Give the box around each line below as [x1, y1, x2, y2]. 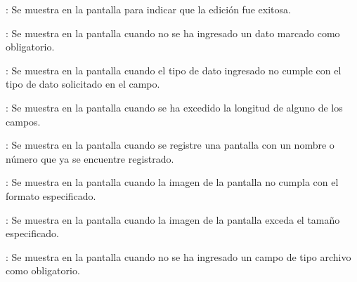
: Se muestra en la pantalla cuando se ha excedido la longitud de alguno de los [6, 100, 343, 114]
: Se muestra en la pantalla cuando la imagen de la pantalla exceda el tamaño [6, 212, 340, 227]
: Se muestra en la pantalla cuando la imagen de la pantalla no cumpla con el [6, 175, 339, 189]
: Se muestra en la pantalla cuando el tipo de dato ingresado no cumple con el [6, 62, 342, 77]
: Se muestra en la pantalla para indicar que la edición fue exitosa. [6, 2, 291, 16]
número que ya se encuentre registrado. [6, 151, 174, 166]
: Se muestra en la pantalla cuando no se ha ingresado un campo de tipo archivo [6, 249, 351, 264]
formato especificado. [6, 188, 96, 203]
